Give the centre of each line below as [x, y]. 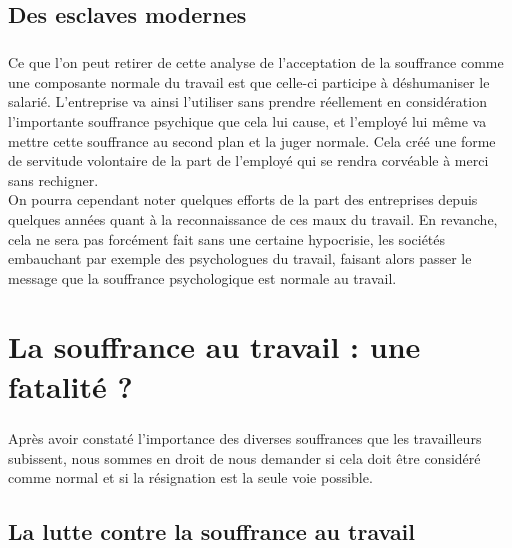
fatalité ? [70, 385]
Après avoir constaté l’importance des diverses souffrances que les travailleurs [245, 438]
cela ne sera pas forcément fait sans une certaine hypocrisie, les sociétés [227, 238]
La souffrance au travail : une [214, 346]
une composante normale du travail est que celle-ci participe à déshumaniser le [249, 81]
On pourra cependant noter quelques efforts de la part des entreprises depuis [243, 199]
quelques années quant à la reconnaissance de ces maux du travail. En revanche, [253, 218]
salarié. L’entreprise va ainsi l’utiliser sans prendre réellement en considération [247, 101]
